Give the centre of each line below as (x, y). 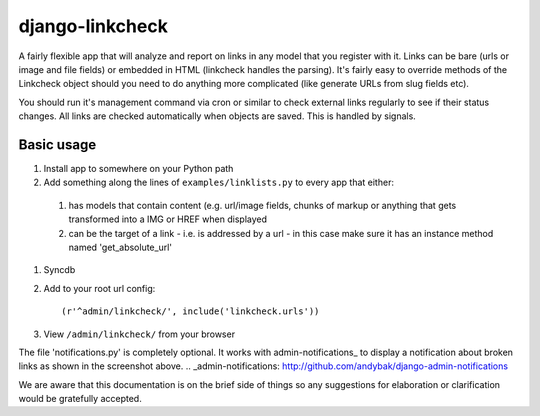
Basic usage (57, 144)
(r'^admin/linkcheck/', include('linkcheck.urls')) (190, 311)
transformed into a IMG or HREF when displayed (168, 219)
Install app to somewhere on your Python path (138, 169)
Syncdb (59, 270)
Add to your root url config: (99, 288)
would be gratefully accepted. (80, 399)
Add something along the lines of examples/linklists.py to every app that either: (219, 182)
